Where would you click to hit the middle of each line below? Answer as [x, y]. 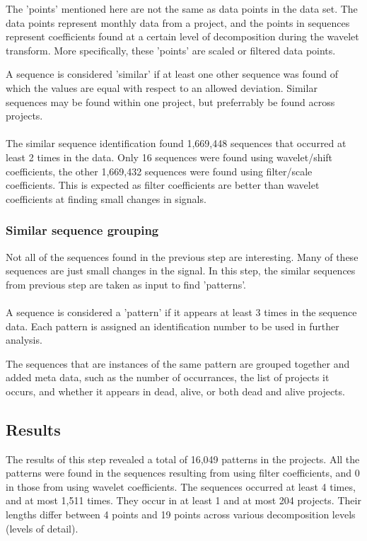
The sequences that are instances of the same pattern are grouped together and [178, 363]
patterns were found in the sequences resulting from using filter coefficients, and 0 [183, 473]
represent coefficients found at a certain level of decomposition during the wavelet [182, 36]
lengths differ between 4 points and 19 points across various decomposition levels [181, 514]
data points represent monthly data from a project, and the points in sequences [178, 22]
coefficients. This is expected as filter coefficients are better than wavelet [163, 185]
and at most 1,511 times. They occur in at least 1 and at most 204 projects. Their [183, 500]
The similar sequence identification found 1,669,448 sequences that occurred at [176, 143]
